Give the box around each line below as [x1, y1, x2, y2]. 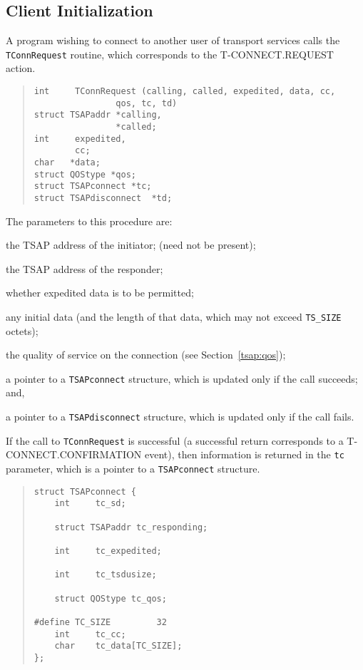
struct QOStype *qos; [34, 169, 136, 180]
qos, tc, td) [116, 98, 178, 108]
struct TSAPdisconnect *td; [34, 192, 173, 203]
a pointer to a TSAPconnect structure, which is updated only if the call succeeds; [6, 371, 358, 386]
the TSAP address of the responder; [6, 261, 163, 276]
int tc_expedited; [54, 545, 162, 556]
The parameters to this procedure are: [6, 213, 173, 228]
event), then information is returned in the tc [145, 447, 344, 462]
